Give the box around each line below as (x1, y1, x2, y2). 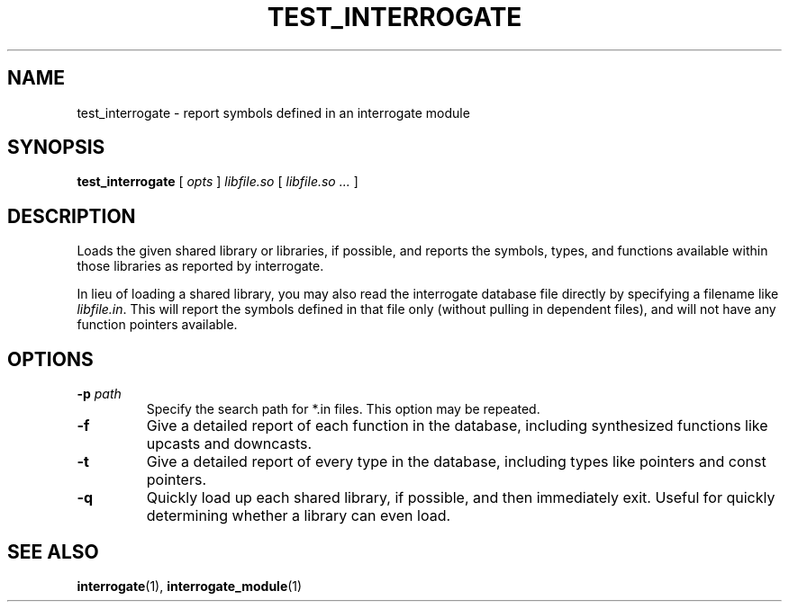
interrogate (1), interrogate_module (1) (77, 578, 303, 594)
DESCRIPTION (7, 204, 136, 228)
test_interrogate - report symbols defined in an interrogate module (77, 104, 470, 121)
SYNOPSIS (7, 136, 105, 159)
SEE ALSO (7, 540, 99, 563)
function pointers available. (77, 317, 238, 333)
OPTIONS (7, 347, 94, 371)
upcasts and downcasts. (146, 434, 313, 453)
